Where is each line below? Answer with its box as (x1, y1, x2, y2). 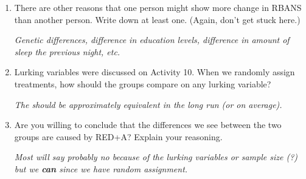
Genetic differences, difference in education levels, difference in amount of (14, 33, 290, 46)
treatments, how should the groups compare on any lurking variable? (14, 77, 271, 90)
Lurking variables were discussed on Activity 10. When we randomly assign (14, 66, 295, 78)
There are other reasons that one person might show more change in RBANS (14, 1, 302, 13)
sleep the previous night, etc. (14, 45, 120, 58)
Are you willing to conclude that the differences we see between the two (14, 118, 282, 131)
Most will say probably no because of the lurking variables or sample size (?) (14, 150, 298, 163)
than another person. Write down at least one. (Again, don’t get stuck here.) (14, 13, 301, 25)
